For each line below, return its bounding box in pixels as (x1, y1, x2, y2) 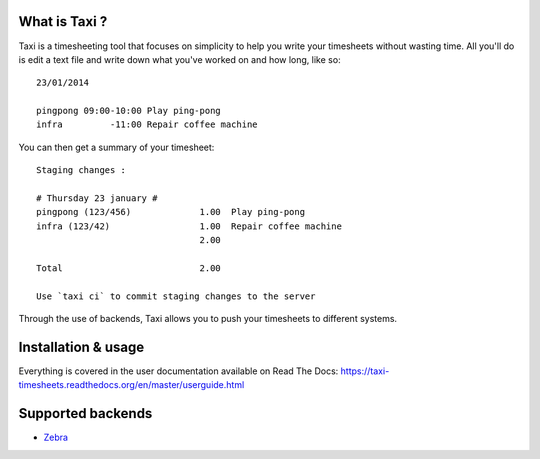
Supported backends (18, 405, 153, 422)
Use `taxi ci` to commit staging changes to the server (36, 290, 316, 302)
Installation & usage (18, 338, 145, 355)
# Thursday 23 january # (36, 193, 158, 204)
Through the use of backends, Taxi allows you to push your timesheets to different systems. (18, 313, 398, 325)
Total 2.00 (36, 262, 222, 274)
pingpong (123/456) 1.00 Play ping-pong (36, 206, 305, 218)
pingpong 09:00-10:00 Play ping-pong (36, 105, 222, 117)
